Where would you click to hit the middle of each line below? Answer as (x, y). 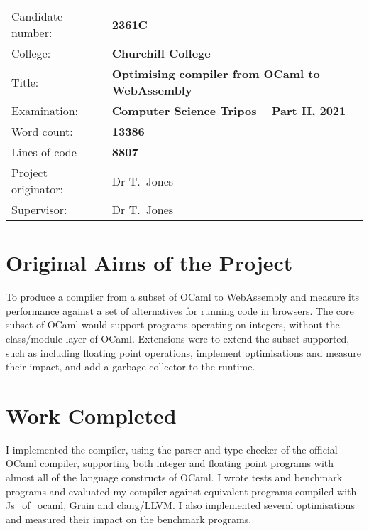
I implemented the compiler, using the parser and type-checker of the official (172, 449)
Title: (25, 82)
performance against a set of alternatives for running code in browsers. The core (180, 310)
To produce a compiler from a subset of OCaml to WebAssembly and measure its (182, 297)
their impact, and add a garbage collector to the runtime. (131, 366)
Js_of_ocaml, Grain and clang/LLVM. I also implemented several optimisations (180, 505)
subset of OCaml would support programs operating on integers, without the (173, 324)
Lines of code (44, 152)
